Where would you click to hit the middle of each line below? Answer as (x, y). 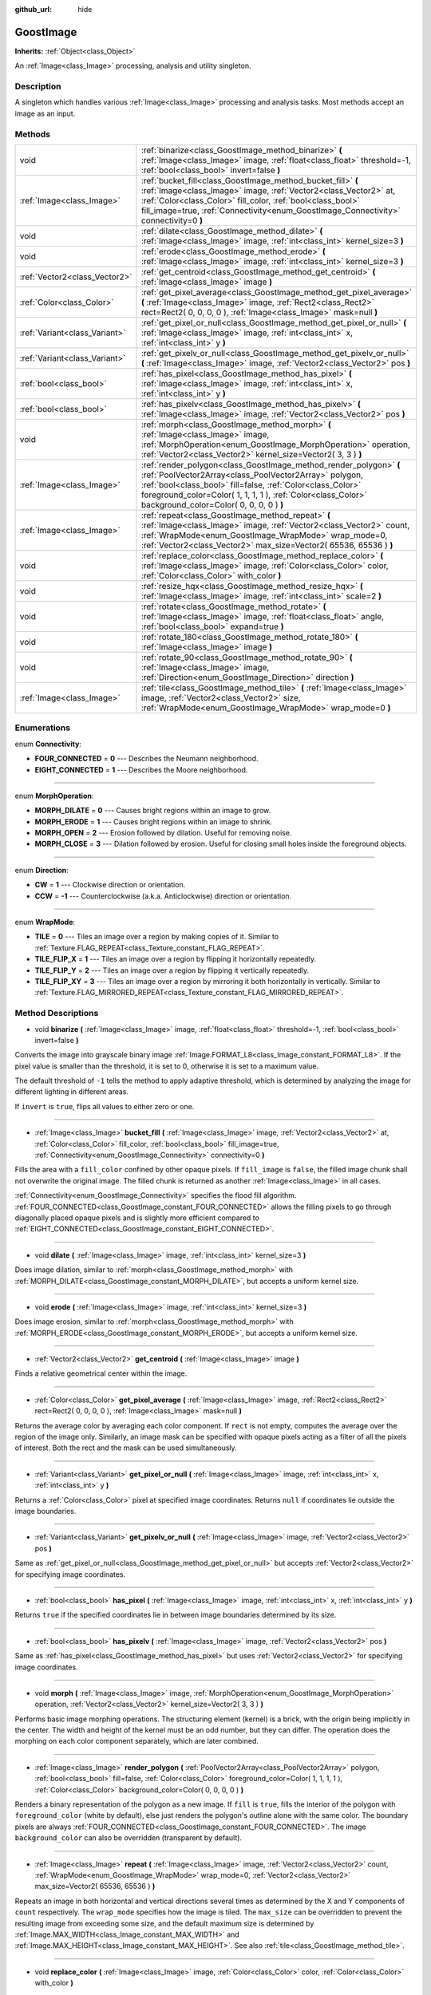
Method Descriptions (57, 1013)
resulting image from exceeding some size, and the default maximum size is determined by (164, 1923)
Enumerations (43, 728)
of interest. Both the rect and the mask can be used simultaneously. (126, 1448)
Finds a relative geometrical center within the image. (101, 1373)
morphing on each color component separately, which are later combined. (136, 1741)
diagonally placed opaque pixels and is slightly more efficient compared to (137, 1218)
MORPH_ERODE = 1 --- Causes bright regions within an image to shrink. (154, 821)
